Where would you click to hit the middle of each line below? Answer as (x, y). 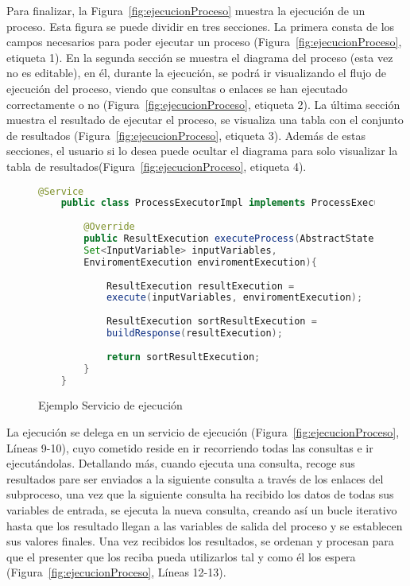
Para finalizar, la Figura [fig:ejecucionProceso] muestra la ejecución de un (186, 10)
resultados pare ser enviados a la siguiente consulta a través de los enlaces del (195, 478)
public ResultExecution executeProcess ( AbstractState (229, 239)
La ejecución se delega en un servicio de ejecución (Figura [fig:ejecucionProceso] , (203, 432)
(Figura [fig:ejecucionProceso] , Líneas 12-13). (116, 572)
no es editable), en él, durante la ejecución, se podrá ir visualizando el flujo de (196, 73)
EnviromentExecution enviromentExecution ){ (200, 262)
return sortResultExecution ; (183, 357)
